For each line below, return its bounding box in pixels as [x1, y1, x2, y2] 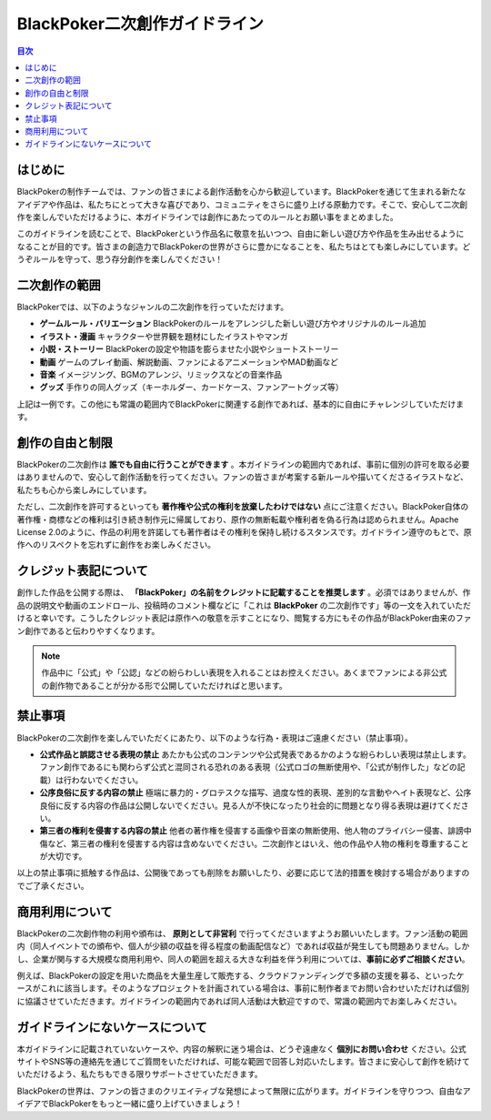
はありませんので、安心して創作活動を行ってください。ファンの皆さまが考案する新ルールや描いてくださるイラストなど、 [16, 471, 468, 482]
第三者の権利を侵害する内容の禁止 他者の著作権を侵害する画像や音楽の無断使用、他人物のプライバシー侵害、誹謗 [39, 825, 464, 836]
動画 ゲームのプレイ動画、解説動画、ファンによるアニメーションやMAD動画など [39, 356, 338, 368]
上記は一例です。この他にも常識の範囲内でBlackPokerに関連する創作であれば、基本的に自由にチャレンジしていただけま [16, 399, 465, 409]
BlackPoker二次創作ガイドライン [16, 14, 264, 34]
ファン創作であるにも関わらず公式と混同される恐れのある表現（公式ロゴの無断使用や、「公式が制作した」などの [39, 762, 458, 772]
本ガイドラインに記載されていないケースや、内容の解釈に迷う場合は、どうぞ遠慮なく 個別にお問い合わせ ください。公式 [16, 1043, 467, 1054]
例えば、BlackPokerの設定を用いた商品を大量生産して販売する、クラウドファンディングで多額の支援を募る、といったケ [16, 970, 465, 981]
